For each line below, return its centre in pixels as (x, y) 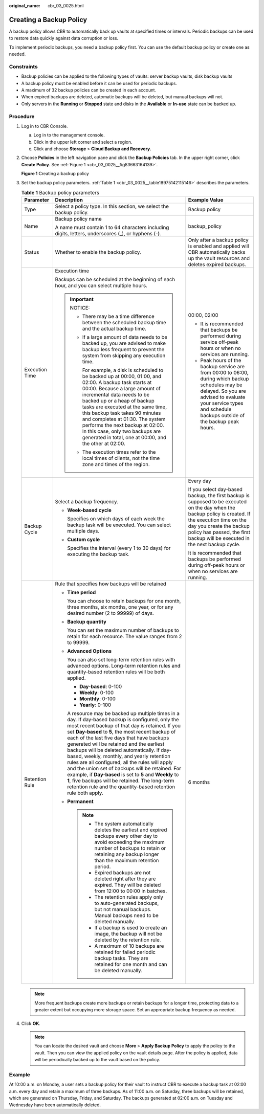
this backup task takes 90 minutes (122, 413)
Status (32, 252)
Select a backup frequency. (87, 502)
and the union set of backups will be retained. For (124, 769)
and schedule (216, 409)
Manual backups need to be (127, 915)
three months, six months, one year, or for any (120, 607)
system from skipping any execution (124, 356)
